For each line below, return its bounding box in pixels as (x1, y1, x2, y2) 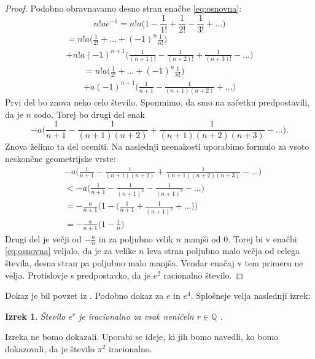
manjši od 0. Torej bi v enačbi (184, 232, 297, 245)
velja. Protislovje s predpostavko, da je (5, 268, 150, 281)
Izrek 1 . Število (5, 309, 66, 322)
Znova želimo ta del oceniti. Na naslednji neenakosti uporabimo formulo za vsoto (5, 140, 309, 153)
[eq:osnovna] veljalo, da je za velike (5, 244, 136, 257)
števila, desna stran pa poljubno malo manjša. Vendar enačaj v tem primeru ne (5, 257, 303, 269)
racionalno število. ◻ (163, 268, 244, 281)
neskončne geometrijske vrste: (5, 152, 116, 164)
